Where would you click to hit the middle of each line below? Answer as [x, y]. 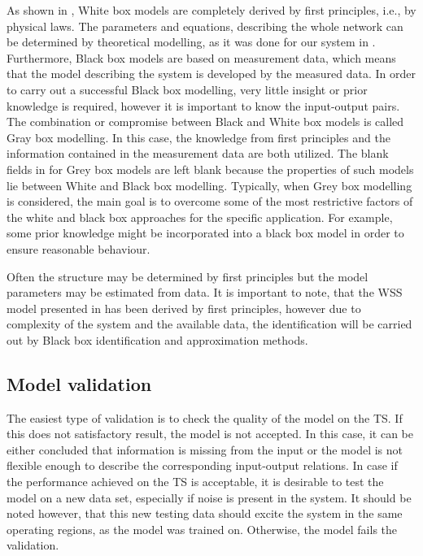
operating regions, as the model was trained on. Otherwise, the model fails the [202, 529]
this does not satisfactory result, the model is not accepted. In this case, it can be [210, 434]
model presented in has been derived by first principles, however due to [184, 308]
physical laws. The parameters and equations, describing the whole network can [205, 26]
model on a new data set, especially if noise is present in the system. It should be [209, 497]
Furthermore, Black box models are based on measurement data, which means [201, 57]
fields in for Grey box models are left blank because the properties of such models [210, 169]
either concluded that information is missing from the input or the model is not [205, 449]
